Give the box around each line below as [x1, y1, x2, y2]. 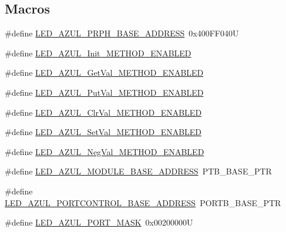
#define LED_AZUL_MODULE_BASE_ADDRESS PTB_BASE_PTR [5, 165, 272, 177]
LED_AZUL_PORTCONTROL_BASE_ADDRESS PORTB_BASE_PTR [5, 196, 281, 209]
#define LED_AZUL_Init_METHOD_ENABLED [5, 46, 191, 59]
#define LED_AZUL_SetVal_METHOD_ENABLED [5, 126, 202, 138]
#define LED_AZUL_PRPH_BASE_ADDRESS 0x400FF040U [5, 27, 239, 39]
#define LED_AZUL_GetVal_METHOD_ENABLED [5, 66, 204, 79]
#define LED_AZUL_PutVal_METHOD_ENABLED [5, 86, 204, 98]
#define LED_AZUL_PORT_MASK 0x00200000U [5, 216, 193, 228]
